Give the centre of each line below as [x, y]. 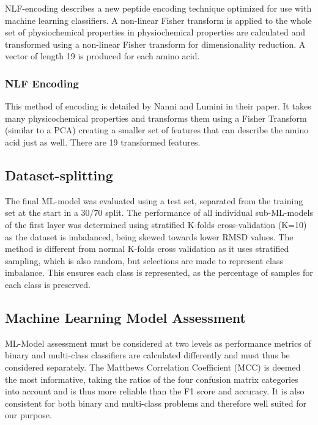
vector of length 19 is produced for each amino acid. [102, 56]
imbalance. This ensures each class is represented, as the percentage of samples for [159, 272]
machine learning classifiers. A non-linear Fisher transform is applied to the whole [158, 20]
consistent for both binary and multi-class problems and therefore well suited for [156, 403]
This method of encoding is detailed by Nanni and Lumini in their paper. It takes [158, 106]
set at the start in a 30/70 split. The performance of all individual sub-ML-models [159, 212]
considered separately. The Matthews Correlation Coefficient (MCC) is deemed [153, 367]
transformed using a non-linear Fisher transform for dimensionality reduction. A [155, 44]
